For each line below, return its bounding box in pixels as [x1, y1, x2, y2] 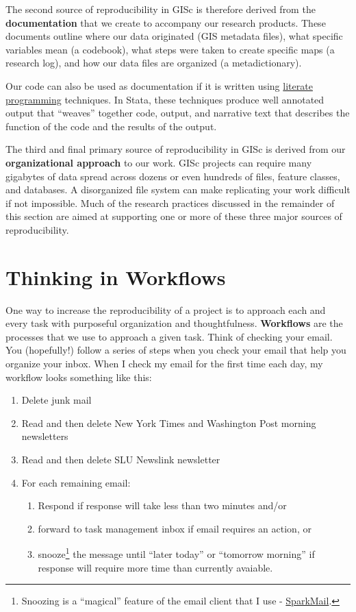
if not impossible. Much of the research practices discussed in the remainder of [5, 195, 335, 210]
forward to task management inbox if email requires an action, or [38, 521, 311, 535]
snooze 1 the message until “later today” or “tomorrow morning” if [38, 545, 315, 561]
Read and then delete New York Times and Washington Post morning [21, 415, 316, 430]
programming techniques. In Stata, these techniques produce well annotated [5, 92, 325, 106]
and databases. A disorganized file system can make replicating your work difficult [5, 182, 351, 197]
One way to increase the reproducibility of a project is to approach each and [5, 302, 326, 317]
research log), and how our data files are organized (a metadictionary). [5, 56, 302, 70]
